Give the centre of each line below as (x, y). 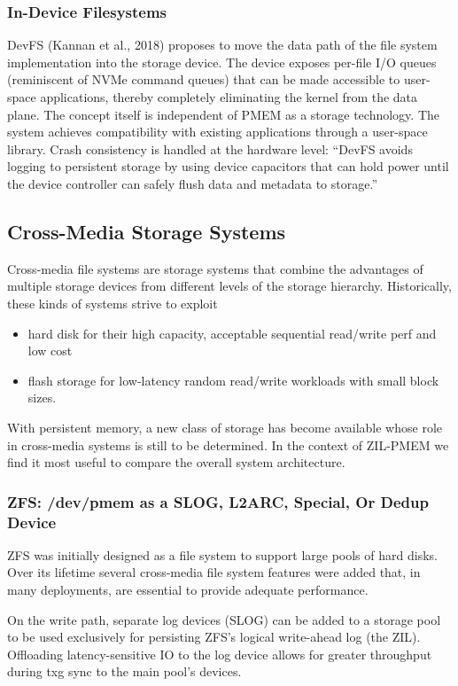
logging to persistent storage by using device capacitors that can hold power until (228, 166)
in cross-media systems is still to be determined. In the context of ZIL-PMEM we (228, 444)
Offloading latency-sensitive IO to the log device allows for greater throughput (220, 654)
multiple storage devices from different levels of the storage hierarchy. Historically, (229, 286)
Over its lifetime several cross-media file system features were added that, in (214, 572)
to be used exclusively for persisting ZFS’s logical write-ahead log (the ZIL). (214, 637)
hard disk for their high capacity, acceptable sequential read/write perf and (232, 333)
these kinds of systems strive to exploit (113, 303)
